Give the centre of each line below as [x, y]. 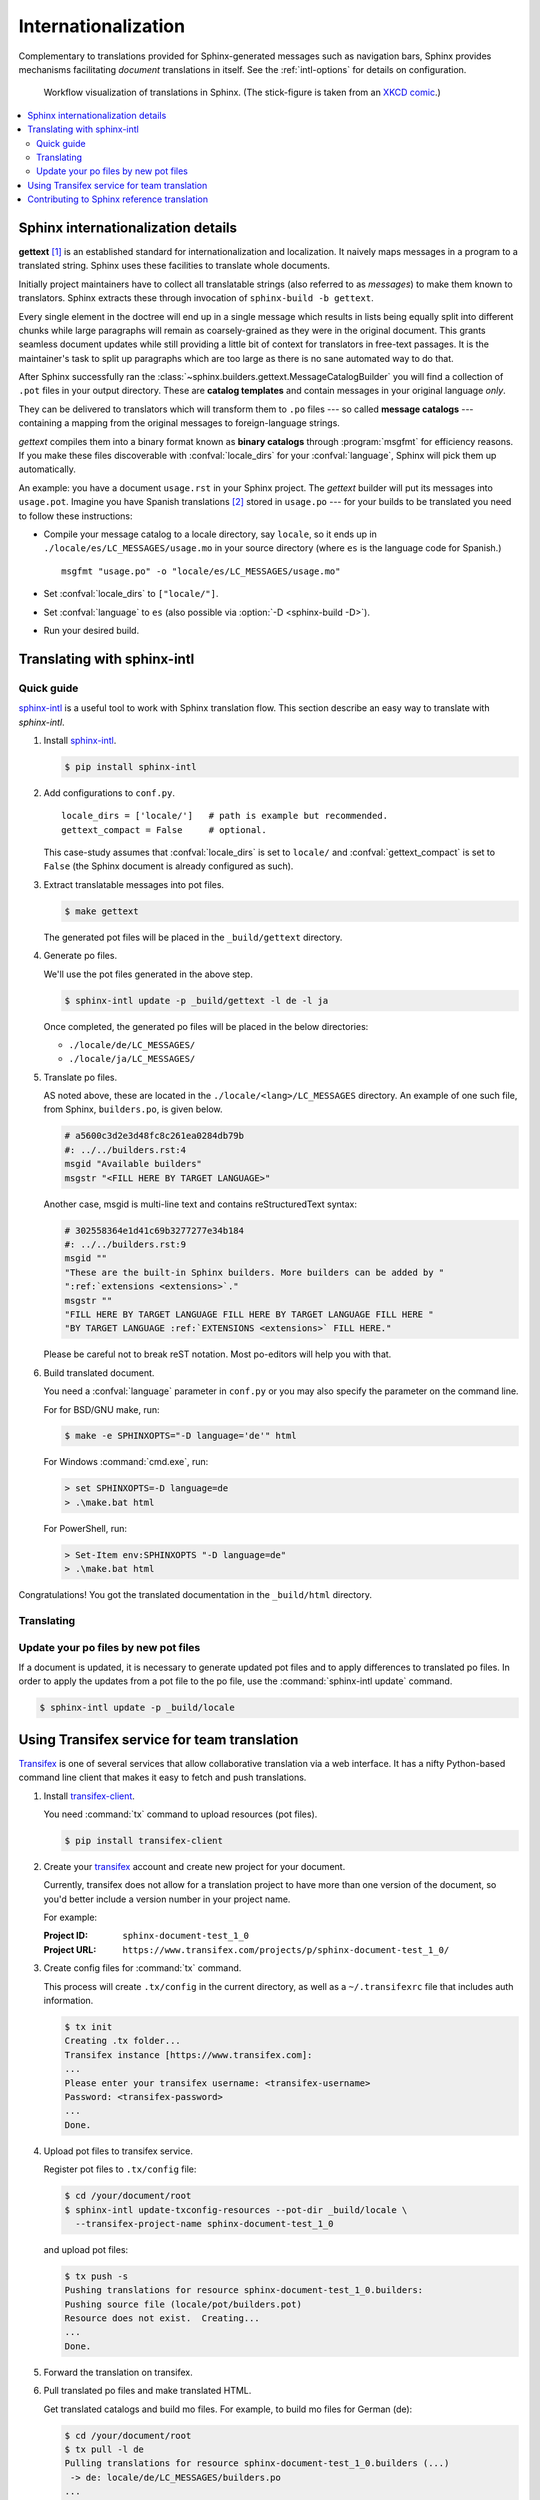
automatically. [47, 469]
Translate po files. [80, 1077]
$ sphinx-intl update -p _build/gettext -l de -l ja [196, 1000]
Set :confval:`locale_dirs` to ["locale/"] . [131, 594]
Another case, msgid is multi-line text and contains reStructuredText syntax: [200, 1204]
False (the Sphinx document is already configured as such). [168, 866]
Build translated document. [99, 1372]
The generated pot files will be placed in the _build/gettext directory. [193, 937]
